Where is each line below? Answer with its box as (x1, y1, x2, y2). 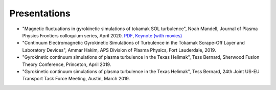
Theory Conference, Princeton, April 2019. (22, 61, 111, 67)
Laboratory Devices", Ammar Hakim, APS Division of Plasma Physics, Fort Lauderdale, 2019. (22, 47, 217, 53)
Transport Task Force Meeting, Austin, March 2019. (22, 76, 130, 82)
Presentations (9, 8, 71, 19)
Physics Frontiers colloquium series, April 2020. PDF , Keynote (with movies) (22, 32, 182, 38)
